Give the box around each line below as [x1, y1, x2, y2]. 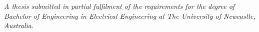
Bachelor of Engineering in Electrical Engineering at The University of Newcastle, [4, 10, 255, 21]
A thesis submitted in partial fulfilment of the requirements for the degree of [4, 1, 235, 11]
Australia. [4, 20, 34, 31]
